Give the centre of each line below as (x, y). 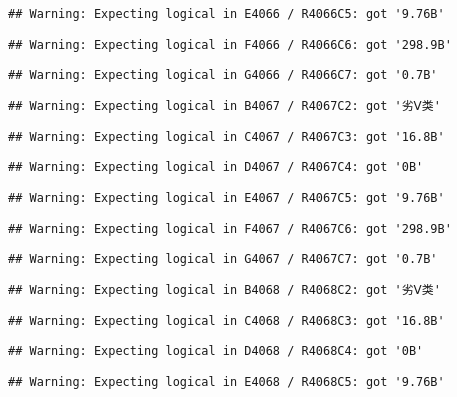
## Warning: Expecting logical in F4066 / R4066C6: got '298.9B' (230, 44)
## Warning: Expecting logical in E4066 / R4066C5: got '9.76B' (226, 14)
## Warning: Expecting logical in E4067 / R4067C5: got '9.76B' (226, 197)
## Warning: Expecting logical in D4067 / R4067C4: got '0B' (216, 167)
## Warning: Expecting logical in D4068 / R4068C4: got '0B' (216, 351)
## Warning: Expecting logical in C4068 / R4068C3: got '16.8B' (226, 320)
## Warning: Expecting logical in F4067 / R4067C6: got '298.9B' (230, 228)
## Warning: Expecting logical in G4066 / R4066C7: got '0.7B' (223, 75)
